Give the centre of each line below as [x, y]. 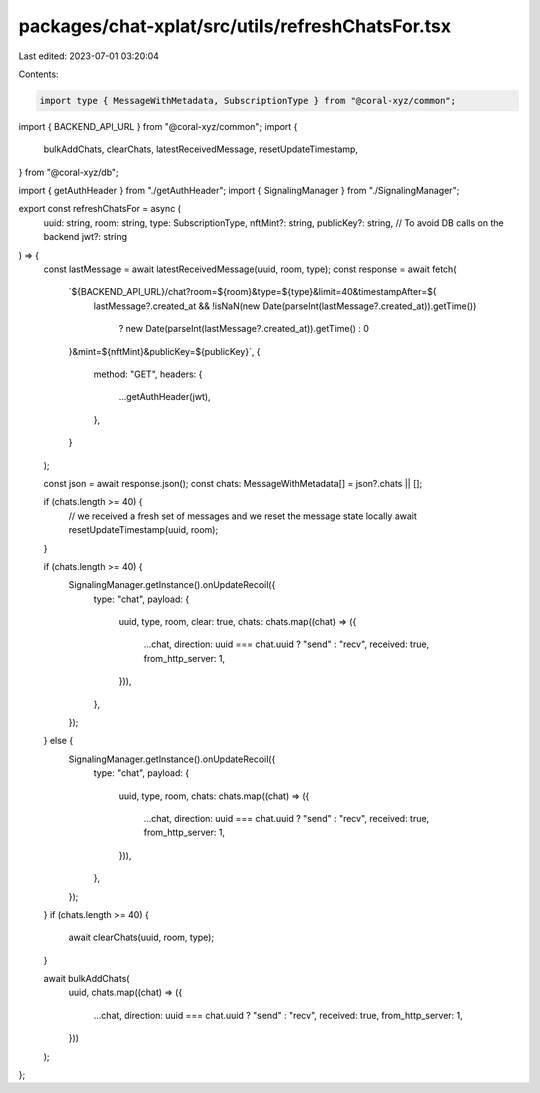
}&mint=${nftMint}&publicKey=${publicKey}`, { [164, 351]
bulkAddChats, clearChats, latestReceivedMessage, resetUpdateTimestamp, [201, 149]
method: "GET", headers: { [148, 374]
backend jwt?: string [85, 237]
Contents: [38, 74]
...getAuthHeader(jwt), [164, 397]
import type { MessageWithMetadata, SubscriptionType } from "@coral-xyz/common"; [248, 100]
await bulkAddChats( [86, 979]
